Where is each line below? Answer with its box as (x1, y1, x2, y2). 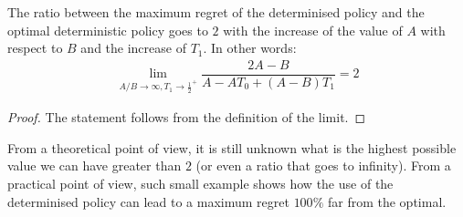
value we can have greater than (7, 156, 182, 175)
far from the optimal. (327, 191, 447, 211)
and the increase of (80, 38, 186, 57)
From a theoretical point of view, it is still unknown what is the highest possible (7, 138, 457, 157)
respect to (7, 38, 63, 57)
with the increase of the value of (223, 20, 403, 39)
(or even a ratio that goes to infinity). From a (195, 156, 451, 175)
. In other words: (203, 38, 297, 57)
